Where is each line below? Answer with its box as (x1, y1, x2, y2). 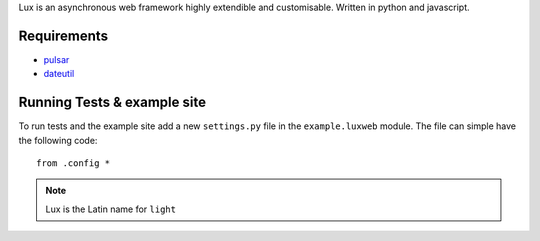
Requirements (18, 27, 109, 44)
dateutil (43, 68, 75, 80)
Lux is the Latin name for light (45, 203, 177, 215)
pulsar (43, 53, 70, 65)
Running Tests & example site (18, 94, 207, 111)
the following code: (18, 134, 98, 146)
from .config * (36, 157, 111, 169)
